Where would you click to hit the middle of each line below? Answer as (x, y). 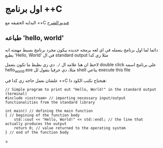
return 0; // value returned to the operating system (70, 128)
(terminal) (16, 94)
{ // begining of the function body (42, 115)
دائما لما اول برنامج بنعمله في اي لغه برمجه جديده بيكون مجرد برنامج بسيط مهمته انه (81, 49)
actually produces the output (36, 123)
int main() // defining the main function (49, 111)
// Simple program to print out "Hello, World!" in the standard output (81, 89)
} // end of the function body (37, 132)
